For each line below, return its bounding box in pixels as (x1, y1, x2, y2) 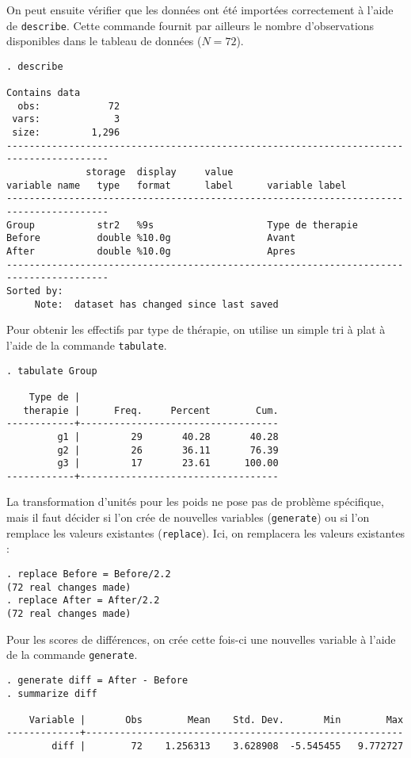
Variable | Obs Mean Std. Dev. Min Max (29, 714, 404, 725)
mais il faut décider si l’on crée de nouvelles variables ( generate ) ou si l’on (6, 509, 370, 526)
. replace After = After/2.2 (6, 595, 160, 607)
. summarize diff (6, 687, 97, 699)
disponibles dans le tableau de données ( (6, 33, 202, 49)
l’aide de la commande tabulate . (6, 336, 167, 353)
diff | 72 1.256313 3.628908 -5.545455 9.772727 (51, 741, 404, 752)
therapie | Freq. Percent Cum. (23, 404, 279, 416)
